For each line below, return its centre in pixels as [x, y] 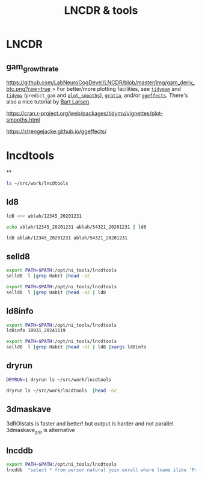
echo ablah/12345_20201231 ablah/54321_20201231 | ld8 [76, 227]
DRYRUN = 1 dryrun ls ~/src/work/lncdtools [59, 380]
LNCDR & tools [101, 11]
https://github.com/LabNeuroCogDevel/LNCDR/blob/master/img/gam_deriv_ [100, 82]
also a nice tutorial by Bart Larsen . [49, 102]
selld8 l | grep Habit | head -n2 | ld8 [56, 292]
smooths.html [23, 120]
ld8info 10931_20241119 [36, 331]
